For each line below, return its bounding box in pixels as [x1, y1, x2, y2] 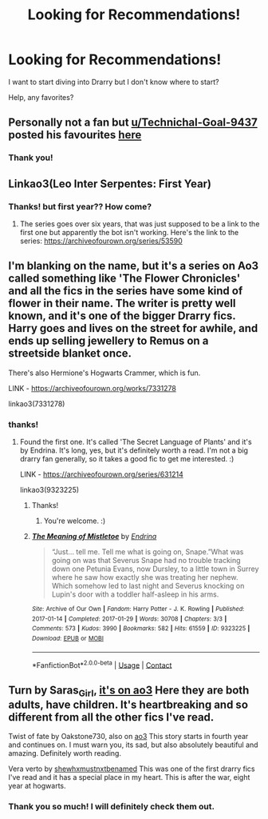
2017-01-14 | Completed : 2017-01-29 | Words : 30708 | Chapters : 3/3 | [31, 614, 227, 623]
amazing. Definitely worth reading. [8, 749, 122, 758]
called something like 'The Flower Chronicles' [8, 272, 241, 286]
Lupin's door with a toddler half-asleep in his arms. [51, 589, 219, 599]
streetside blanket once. [8, 346, 132, 361]
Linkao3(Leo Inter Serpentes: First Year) [8, 177, 212, 190]
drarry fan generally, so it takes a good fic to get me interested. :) [19, 454, 235, 464]
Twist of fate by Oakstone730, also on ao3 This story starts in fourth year [8, 732, 249, 741]
